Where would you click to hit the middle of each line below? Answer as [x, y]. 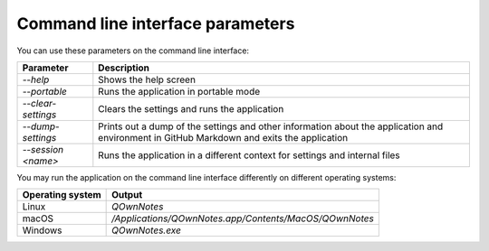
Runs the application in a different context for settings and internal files [249, 155]
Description [124, 68]
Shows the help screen [147, 79]
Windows [42, 230]
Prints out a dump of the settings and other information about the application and [271, 126]
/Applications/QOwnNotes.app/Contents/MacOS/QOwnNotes [243, 218]
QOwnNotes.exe [146, 230]
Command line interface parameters [156, 23]
